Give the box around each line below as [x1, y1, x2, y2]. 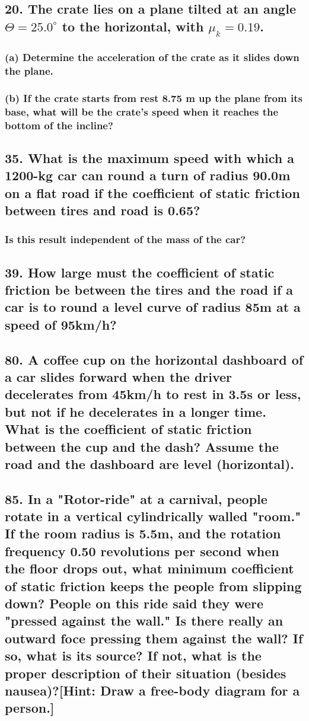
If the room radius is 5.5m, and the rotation [5, 524, 281, 543]
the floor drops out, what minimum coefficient [5, 559, 294, 578]
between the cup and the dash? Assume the [5, 437, 279, 455]
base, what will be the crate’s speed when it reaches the [5, 104, 279, 119]
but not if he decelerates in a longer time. [5, 402, 266, 420]
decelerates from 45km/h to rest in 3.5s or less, [5, 385, 301, 403]
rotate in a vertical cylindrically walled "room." [5, 507, 301, 525]
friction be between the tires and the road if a [5, 280, 294, 298]
